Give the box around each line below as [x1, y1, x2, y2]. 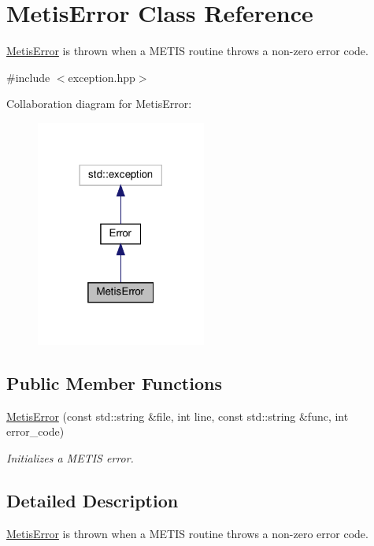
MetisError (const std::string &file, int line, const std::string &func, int [6, 407, 349, 424]
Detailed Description [6, 488, 179, 513]
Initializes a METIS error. [6, 450, 134, 466]
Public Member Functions [6, 371, 222, 396]
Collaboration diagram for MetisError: [6, 95, 192, 112]
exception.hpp [68, 69, 135, 85]
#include [6, 69, 50, 85]
